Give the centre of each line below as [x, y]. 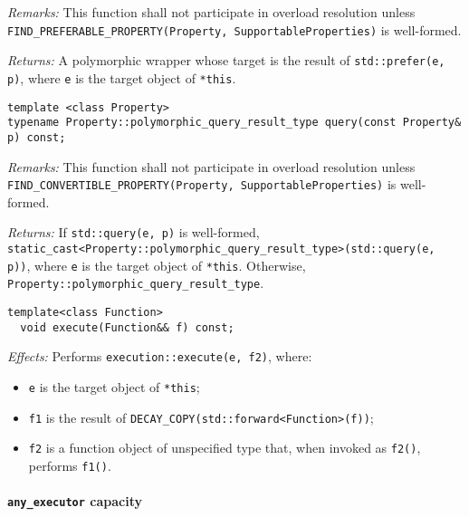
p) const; [37, 137]
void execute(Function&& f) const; [127, 327]
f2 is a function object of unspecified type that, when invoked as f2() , [225, 448]
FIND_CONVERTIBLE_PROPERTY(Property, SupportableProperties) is [202, 184]
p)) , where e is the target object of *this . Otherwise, [157, 265]
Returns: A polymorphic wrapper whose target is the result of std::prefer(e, [226, 60]
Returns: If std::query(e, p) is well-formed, [134, 232]
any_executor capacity [75, 501]
